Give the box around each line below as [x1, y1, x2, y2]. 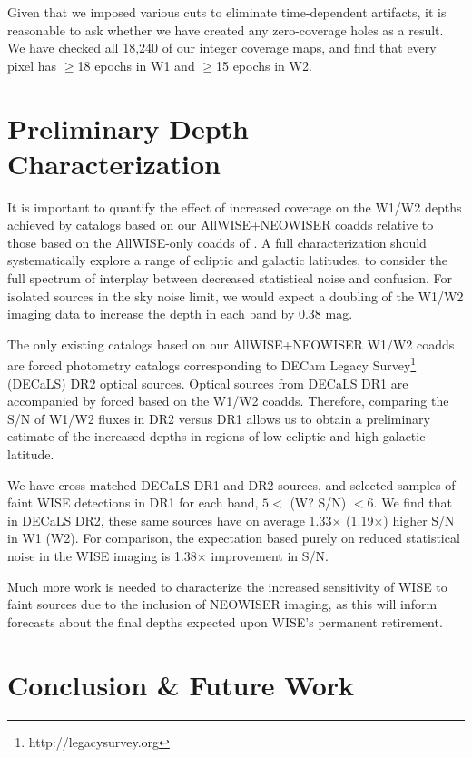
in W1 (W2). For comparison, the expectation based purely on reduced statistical [7, 528, 460, 547]
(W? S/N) [290, 493, 347, 512]
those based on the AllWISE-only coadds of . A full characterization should [7, 232, 427, 251]
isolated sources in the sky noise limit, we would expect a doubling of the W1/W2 [7, 286, 464, 305]
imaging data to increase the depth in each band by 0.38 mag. [7, 304, 353, 323]
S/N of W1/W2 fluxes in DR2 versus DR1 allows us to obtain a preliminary [7, 409, 431, 428]
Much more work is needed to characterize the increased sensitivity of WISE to [7, 576, 447, 596]
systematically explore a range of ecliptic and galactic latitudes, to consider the [7, 251, 447, 270]
